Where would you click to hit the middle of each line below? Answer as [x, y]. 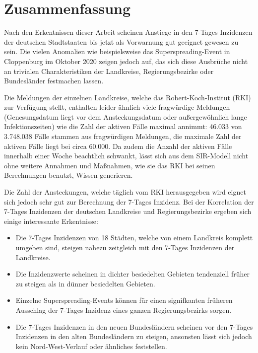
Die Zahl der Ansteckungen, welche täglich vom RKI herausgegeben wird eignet [125, 192]
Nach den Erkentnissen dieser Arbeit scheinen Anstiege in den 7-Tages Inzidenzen [128, 32]
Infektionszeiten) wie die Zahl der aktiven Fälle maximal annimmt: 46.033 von [123, 126]
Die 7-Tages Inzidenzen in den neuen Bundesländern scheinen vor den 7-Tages [134, 326]
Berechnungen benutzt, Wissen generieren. [68, 175]
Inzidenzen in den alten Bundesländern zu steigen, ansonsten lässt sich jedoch [134, 336]
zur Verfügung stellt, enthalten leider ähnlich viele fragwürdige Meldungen [117, 107]
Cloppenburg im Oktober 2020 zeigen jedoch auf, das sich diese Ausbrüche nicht [126, 61]
